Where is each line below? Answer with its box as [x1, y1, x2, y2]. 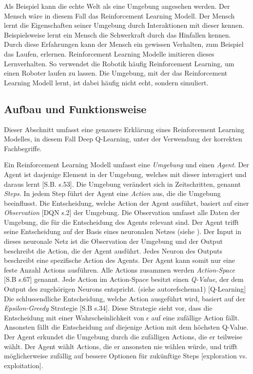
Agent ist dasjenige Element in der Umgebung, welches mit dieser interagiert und [4, 169, 247, 179]
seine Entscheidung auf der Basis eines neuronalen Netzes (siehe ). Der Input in [4, 226, 241, 236]
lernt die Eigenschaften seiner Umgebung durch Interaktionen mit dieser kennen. [4, 20, 244, 30]
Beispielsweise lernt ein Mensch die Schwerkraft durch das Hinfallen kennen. [4, 29, 231, 39]
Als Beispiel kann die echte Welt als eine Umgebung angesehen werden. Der [4, 1, 230, 11]
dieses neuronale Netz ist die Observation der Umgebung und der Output [4, 236, 223, 246]
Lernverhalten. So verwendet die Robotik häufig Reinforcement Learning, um [4, 58, 234, 68]
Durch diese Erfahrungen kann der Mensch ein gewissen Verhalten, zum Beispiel [4, 39, 244, 49]
